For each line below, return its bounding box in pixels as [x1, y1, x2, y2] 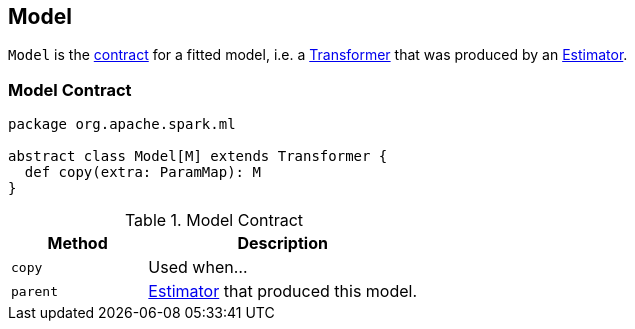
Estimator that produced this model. [148, 281, 418, 302]
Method [47, 233, 108, 254]
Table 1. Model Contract [124, 210, 304, 231]
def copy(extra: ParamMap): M [24, 164, 261, 181]
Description [237, 233, 328, 254]
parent [11, 283, 58, 299]
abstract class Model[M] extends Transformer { [8, 148, 388, 165]
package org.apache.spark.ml [8, 116, 236, 133]
